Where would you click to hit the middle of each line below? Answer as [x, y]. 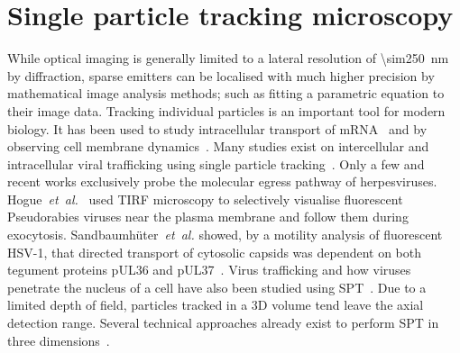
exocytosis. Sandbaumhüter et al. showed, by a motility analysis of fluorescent [225, 235]
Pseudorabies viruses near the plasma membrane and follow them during [208, 217]
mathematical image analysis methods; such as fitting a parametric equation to [226, 93]
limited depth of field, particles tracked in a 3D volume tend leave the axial [216, 305]
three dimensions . [59, 340]
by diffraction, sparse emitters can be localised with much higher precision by [221, 75]
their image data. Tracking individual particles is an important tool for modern [226, 110]
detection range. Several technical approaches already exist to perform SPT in [223, 323]
